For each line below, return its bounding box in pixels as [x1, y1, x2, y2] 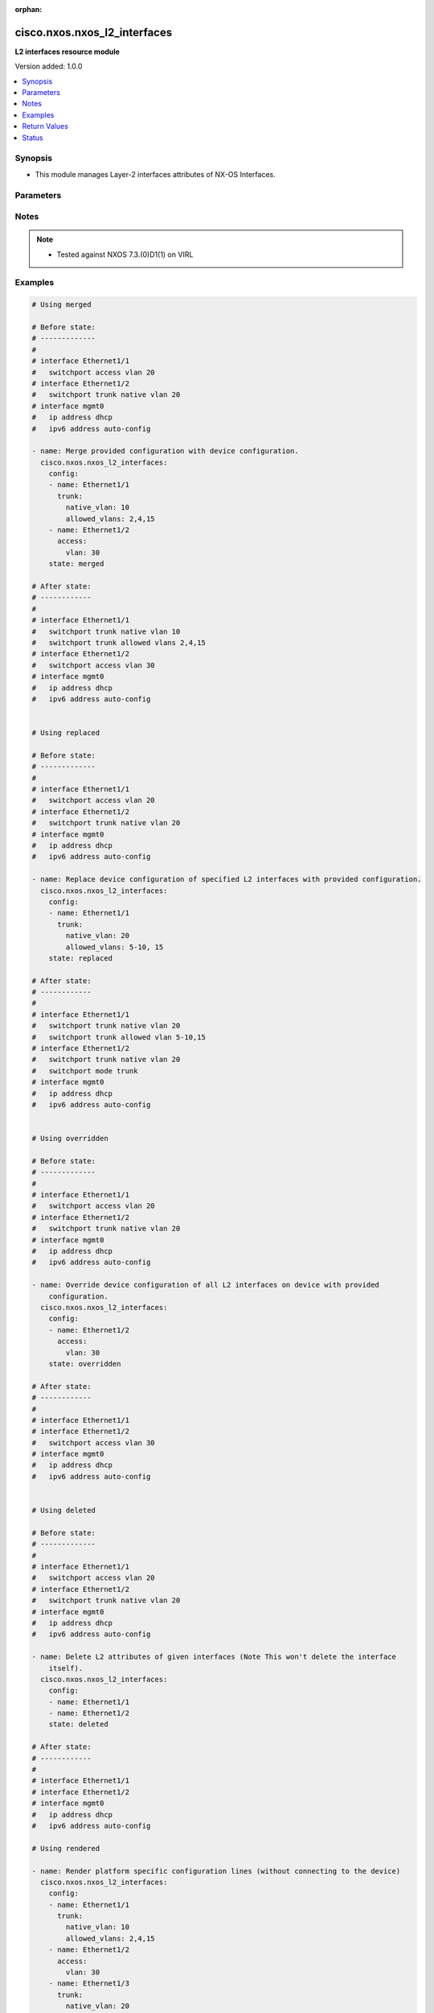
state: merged [48, 560, 104, 568]
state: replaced [48, 953, 113, 962]
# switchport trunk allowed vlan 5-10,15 [31, 1032, 207, 1042]
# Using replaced [31, 729, 100, 738]
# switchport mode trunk [31, 1066, 138, 1075]
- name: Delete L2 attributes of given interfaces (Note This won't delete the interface [31, 1652, 397, 1662]
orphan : [14, 5, 43, 14]
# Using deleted [31, 1506, 96, 1515]
